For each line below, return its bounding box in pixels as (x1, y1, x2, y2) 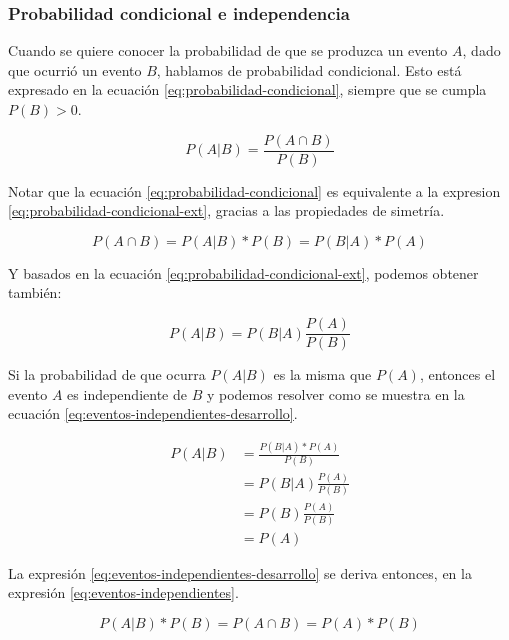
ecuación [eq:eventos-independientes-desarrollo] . (8, 403, 298, 424)
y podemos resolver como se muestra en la (206, 383, 465, 404)
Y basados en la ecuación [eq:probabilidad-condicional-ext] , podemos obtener (8, 262, 479, 283)
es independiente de (67, 383, 187, 404)
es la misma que (273, 364, 372, 385)
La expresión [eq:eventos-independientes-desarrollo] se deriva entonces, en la (8, 562, 472, 583)
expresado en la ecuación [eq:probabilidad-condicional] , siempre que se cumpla (8, 79, 487, 100)
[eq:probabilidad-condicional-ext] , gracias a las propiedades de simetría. (8, 200, 445, 221)
